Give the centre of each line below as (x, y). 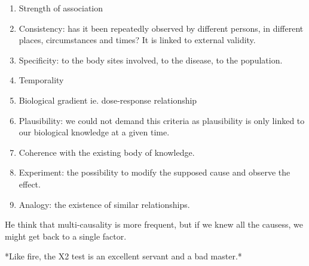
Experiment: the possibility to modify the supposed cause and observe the (154, 172)
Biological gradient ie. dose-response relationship (108, 100)
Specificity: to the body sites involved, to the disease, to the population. (151, 60)
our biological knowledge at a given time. (94, 132)
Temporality (41, 80)
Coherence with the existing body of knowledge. (107, 152)
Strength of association (61, 8)
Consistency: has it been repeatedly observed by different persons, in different (161, 28)
